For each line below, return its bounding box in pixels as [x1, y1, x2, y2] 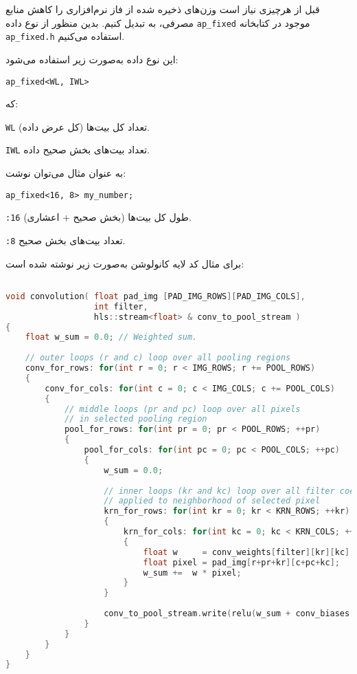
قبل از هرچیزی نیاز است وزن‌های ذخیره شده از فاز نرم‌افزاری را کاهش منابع [5, 2, 320, 16]
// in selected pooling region [64, 414, 207, 424]
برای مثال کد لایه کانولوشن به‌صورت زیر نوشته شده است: [5, 256, 244, 270]
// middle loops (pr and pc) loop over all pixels [64, 404, 301, 414]
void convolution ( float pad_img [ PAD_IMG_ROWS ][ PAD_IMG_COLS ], [5, 291, 306, 301]
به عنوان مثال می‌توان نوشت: [5, 166, 126, 180]
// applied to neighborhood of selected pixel [104, 496, 321, 506]
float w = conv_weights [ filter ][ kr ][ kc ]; [143, 547, 355, 557]
